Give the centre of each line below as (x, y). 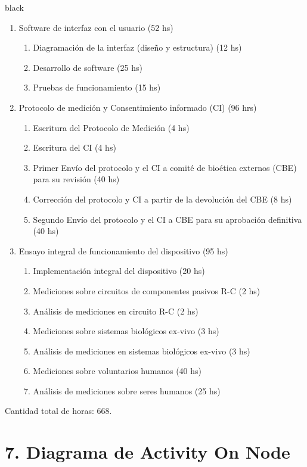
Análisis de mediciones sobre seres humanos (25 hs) (127, 390)
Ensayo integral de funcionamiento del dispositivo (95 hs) (123, 250)
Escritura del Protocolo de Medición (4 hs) (111, 127)
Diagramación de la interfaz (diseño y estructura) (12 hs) (137, 47)
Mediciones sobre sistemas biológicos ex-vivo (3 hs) (126, 331)
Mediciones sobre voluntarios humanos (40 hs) (117, 371)
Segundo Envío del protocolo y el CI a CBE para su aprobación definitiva (168, 219)
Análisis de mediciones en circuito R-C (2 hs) (116, 311)
